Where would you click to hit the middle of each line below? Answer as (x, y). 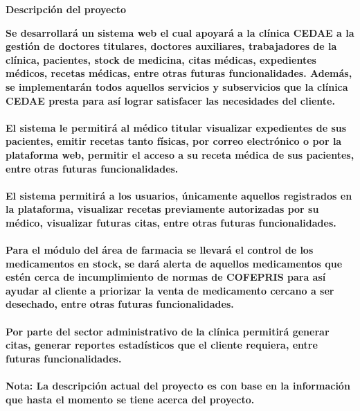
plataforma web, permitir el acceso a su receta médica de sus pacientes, (180, 154)
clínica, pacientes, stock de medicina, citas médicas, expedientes (161, 59)
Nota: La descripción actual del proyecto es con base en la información (178, 386)
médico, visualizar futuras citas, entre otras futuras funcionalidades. (171, 222)
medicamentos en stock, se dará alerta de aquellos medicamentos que (174, 263)
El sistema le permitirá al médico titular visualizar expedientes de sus (176, 127)
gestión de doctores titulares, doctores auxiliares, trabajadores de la (171, 46)
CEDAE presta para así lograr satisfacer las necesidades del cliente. (170, 100)
